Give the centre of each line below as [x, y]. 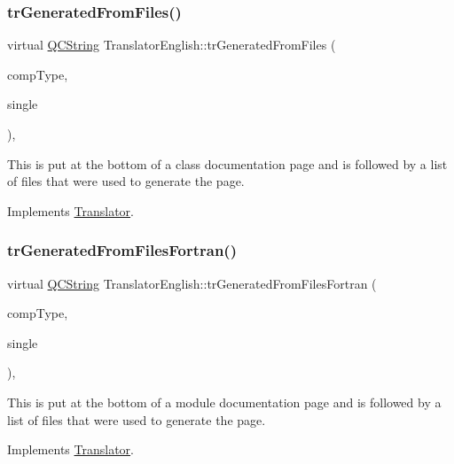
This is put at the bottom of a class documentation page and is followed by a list [227, 163]
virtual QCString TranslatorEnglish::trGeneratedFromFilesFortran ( [192, 283]
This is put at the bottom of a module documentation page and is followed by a [224, 402]
